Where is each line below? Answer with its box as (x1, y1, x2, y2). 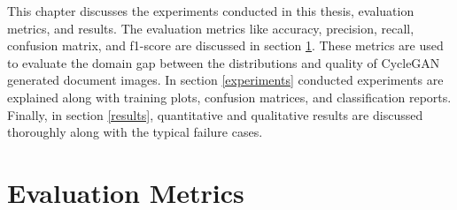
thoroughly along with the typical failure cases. (7, 123, 263, 141)
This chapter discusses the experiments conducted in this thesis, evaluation (7, 2, 414, 19)
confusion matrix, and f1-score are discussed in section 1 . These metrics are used (7, 36, 444, 55)
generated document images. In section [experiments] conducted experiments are (7, 71, 444, 89)
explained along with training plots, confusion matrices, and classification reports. (7, 87, 452, 106)
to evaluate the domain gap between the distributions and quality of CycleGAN (7, 53, 440, 71)
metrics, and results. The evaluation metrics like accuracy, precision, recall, (7, 19, 414, 37)
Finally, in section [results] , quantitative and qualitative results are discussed (7, 105, 423, 124)
